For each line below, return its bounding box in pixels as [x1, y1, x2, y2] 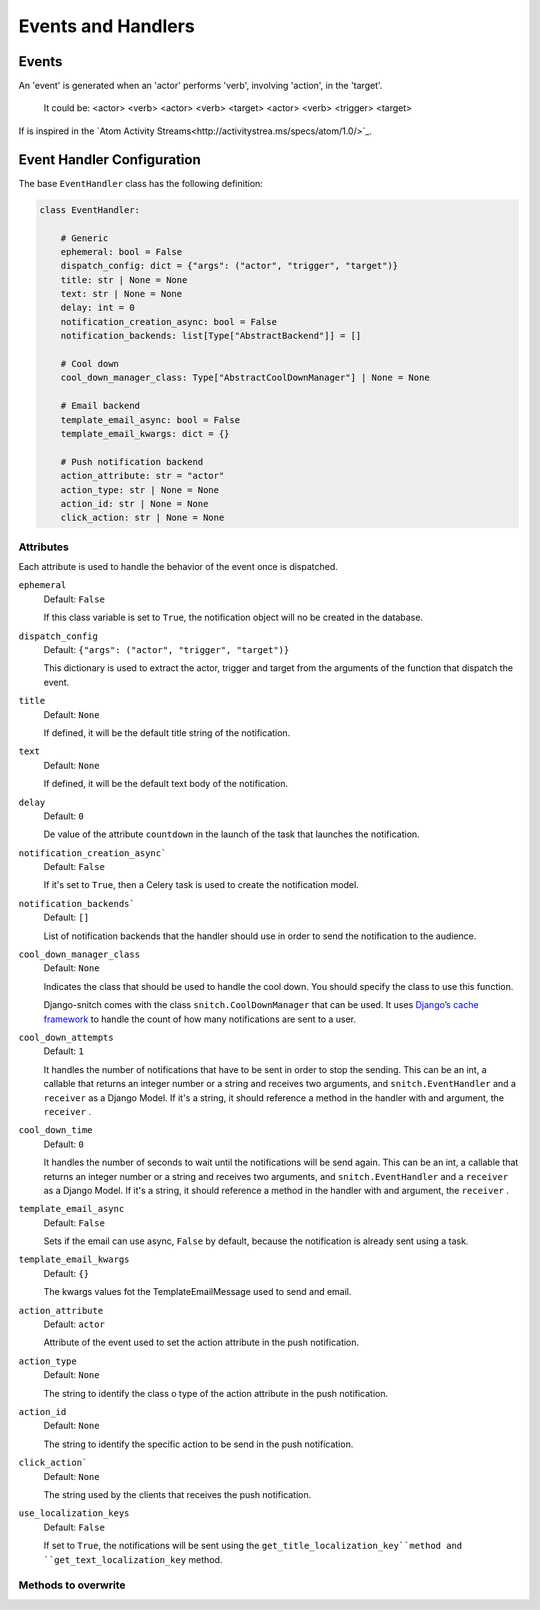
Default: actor [43, 1318, 105, 1330]
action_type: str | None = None [60, 484, 220, 495]
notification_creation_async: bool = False [60, 316, 277, 327]
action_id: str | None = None [60, 498, 209, 509]
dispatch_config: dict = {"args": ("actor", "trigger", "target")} [60, 260, 399, 272]
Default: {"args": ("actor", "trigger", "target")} [43, 644, 290, 656]
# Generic [60, 232, 109, 244]
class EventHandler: [39, 204, 140, 215]
